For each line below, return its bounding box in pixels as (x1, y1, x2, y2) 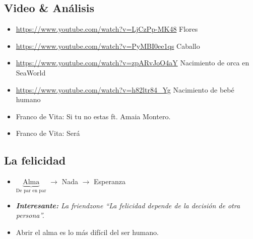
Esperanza (93, 176, 125, 187)
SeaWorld (16, 67, 46, 77)
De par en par (16, 188, 46, 194)
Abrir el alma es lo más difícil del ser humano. (16, 226, 159, 237)
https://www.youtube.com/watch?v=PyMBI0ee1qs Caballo (16, 40, 200, 51)
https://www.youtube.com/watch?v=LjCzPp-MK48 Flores (16, 24, 198, 34)
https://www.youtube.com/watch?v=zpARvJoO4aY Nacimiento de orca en (16, 57, 249, 68)
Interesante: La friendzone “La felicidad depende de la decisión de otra (16, 200, 240, 210)
